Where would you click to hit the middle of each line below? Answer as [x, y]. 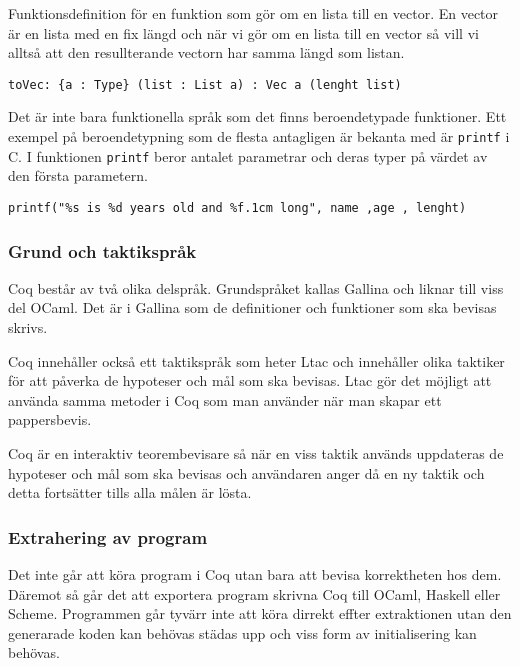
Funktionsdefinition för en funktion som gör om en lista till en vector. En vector [253, 13]
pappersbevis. [50, 419]
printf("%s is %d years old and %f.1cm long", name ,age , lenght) [237, 207]
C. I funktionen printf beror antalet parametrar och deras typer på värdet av [248, 155]
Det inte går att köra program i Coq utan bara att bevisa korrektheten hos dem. [255, 573]
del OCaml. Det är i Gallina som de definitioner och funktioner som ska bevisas [252, 307]
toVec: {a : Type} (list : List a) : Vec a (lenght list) [205, 84]
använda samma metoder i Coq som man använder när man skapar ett [225, 399]
